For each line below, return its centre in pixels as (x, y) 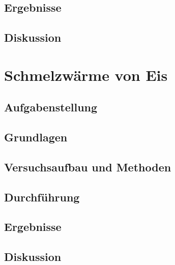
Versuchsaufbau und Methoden (88, 167)
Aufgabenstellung (51, 107)
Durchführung (42, 197)
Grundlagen (36, 137)
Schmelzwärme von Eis (86, 75)
